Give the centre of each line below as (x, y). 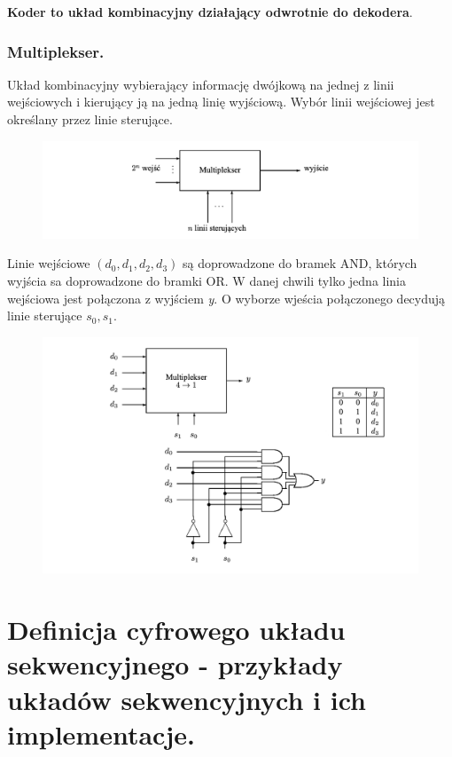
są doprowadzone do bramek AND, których (300, 263)
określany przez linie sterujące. (90, 119)
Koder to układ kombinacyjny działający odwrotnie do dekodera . (210, 12)
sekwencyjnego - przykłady (175, 664)
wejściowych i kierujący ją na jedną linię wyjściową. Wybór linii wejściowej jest (221, 102)
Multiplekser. (56, 51)
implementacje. (101, 733)
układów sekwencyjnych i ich (187, 699)
